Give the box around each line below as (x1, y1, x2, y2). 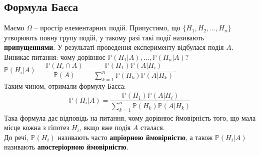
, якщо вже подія (79, 122, 131, 133)
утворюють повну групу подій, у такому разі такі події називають (4, 32, 204, 42)
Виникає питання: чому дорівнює (4, 51, 105, 62)
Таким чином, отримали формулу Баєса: (4, 80, 126, 91)
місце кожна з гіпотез (4, 122, 69, 133)
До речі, (4, 132, 28, 142)
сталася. (140, 122, 165, 133)
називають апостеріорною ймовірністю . (4, 142, 128, 152)
